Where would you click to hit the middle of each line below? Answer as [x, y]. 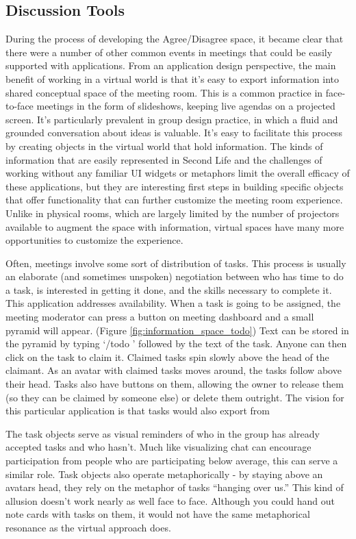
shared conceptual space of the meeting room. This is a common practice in [164, 92]
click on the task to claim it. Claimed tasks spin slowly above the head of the [167, 356]
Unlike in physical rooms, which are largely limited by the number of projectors [173, 213]
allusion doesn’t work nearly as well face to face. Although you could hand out [170, 500]
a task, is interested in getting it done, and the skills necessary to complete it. [169, 289]
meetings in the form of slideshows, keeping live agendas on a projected [186, 106]
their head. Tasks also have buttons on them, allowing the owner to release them [175, 384]
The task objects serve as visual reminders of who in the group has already [163, 433]
